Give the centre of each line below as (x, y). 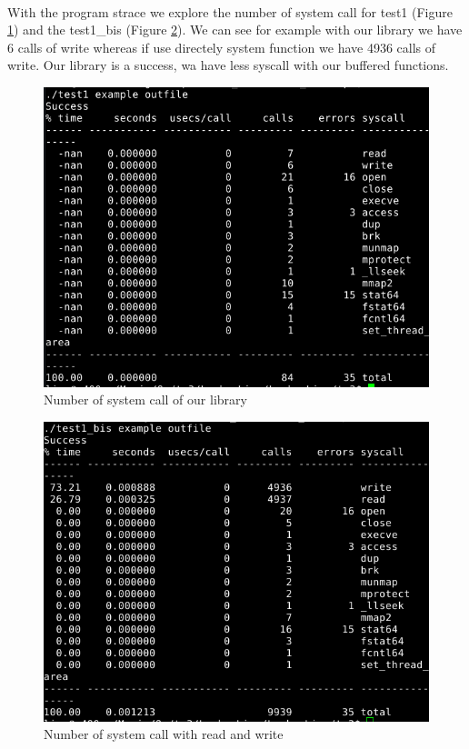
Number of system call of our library (145, 399)
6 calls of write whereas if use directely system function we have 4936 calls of (222, 47)
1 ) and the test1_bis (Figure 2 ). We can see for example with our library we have (235, 30)
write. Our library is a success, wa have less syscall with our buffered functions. (228, 65)
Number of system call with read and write (164, 734)
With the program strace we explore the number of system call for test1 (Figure (230, 11)
